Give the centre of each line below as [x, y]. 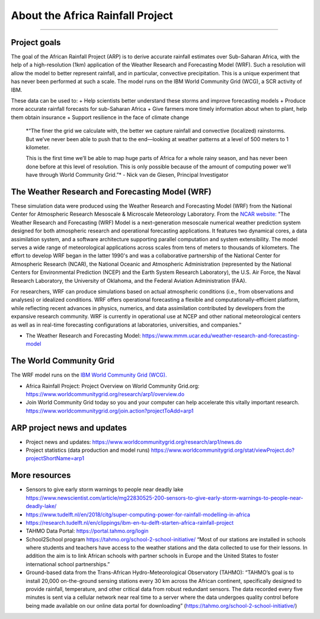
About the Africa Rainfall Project [92, 15]
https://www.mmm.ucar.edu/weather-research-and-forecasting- [221, 336]
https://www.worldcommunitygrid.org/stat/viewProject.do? [223, 450]
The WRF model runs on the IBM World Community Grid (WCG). [89, 375]
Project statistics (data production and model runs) [88, 450]
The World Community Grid [63, 361]
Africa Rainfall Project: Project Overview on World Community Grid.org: [113, 386]
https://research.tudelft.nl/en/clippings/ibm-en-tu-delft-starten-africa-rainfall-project [130, 522]
